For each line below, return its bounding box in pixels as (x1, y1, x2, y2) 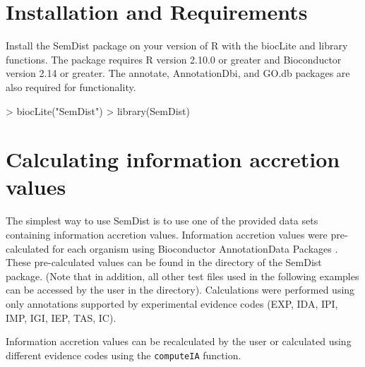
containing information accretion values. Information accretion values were (6, 227, 328, 241)
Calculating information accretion (6, 145, 340, 174)
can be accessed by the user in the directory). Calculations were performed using (6, 282, 355, 297)
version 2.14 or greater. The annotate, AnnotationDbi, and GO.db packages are (6, 66, 350, 80)
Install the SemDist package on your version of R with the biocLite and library (6, 38, 348, 53)
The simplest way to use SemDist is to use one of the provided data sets (6, 213, 318, 228)
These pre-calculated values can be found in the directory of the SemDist (6, 255, 322, 270)
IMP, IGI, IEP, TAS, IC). (6, 310, 116, 325)
